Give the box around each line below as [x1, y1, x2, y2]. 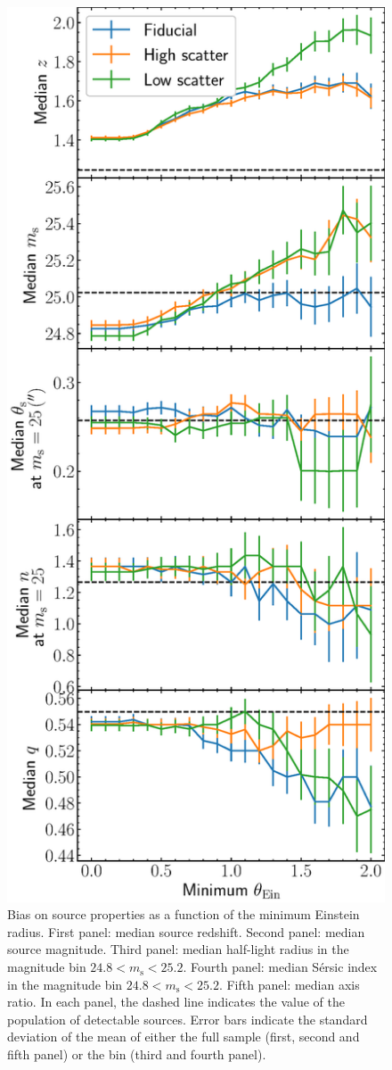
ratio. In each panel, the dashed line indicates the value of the [7, 992, 345, 1011]
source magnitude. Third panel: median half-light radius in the [7, 940, 349, 958]
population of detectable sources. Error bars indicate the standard [7, 1009, 368, 1028]
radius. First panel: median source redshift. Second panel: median [7, 922, 365, 941]
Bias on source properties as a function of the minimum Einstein [7, 905, 360, 924]
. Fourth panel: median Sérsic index [183, 958, 378, 976]
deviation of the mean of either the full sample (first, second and [7, 1027, 360, 1046]
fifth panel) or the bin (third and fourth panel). [7, 1045, 266, 1064]
